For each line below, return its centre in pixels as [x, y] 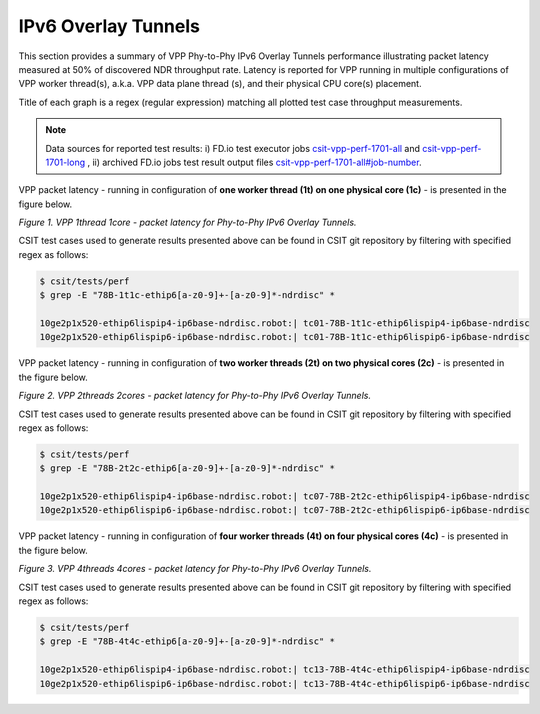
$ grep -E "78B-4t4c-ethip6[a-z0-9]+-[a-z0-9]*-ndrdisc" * [187, 641]
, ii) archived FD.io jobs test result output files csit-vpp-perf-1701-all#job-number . [254, 162]
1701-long [65, 162]
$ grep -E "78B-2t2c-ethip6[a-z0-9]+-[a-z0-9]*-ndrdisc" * [187, 468]
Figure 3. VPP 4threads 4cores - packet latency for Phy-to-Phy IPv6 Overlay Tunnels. [195, 569]
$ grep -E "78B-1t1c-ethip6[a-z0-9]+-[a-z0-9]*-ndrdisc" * [187, 295]
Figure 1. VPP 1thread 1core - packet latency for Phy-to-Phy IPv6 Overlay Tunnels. [187, 222]
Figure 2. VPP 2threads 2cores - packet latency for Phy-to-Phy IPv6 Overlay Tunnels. [195, 396]
